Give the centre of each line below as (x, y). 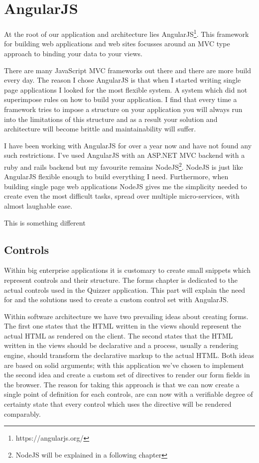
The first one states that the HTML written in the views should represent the (123, 326)
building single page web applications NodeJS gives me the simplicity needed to (126, 186)
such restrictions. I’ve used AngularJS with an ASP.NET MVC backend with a (125, 155)
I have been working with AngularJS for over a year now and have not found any (128, 145)
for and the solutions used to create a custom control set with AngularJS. (116, 299)
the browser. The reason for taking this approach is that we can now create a (122, 384)
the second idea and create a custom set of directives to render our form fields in (127, 375)
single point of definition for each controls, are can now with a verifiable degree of (129, 394)
